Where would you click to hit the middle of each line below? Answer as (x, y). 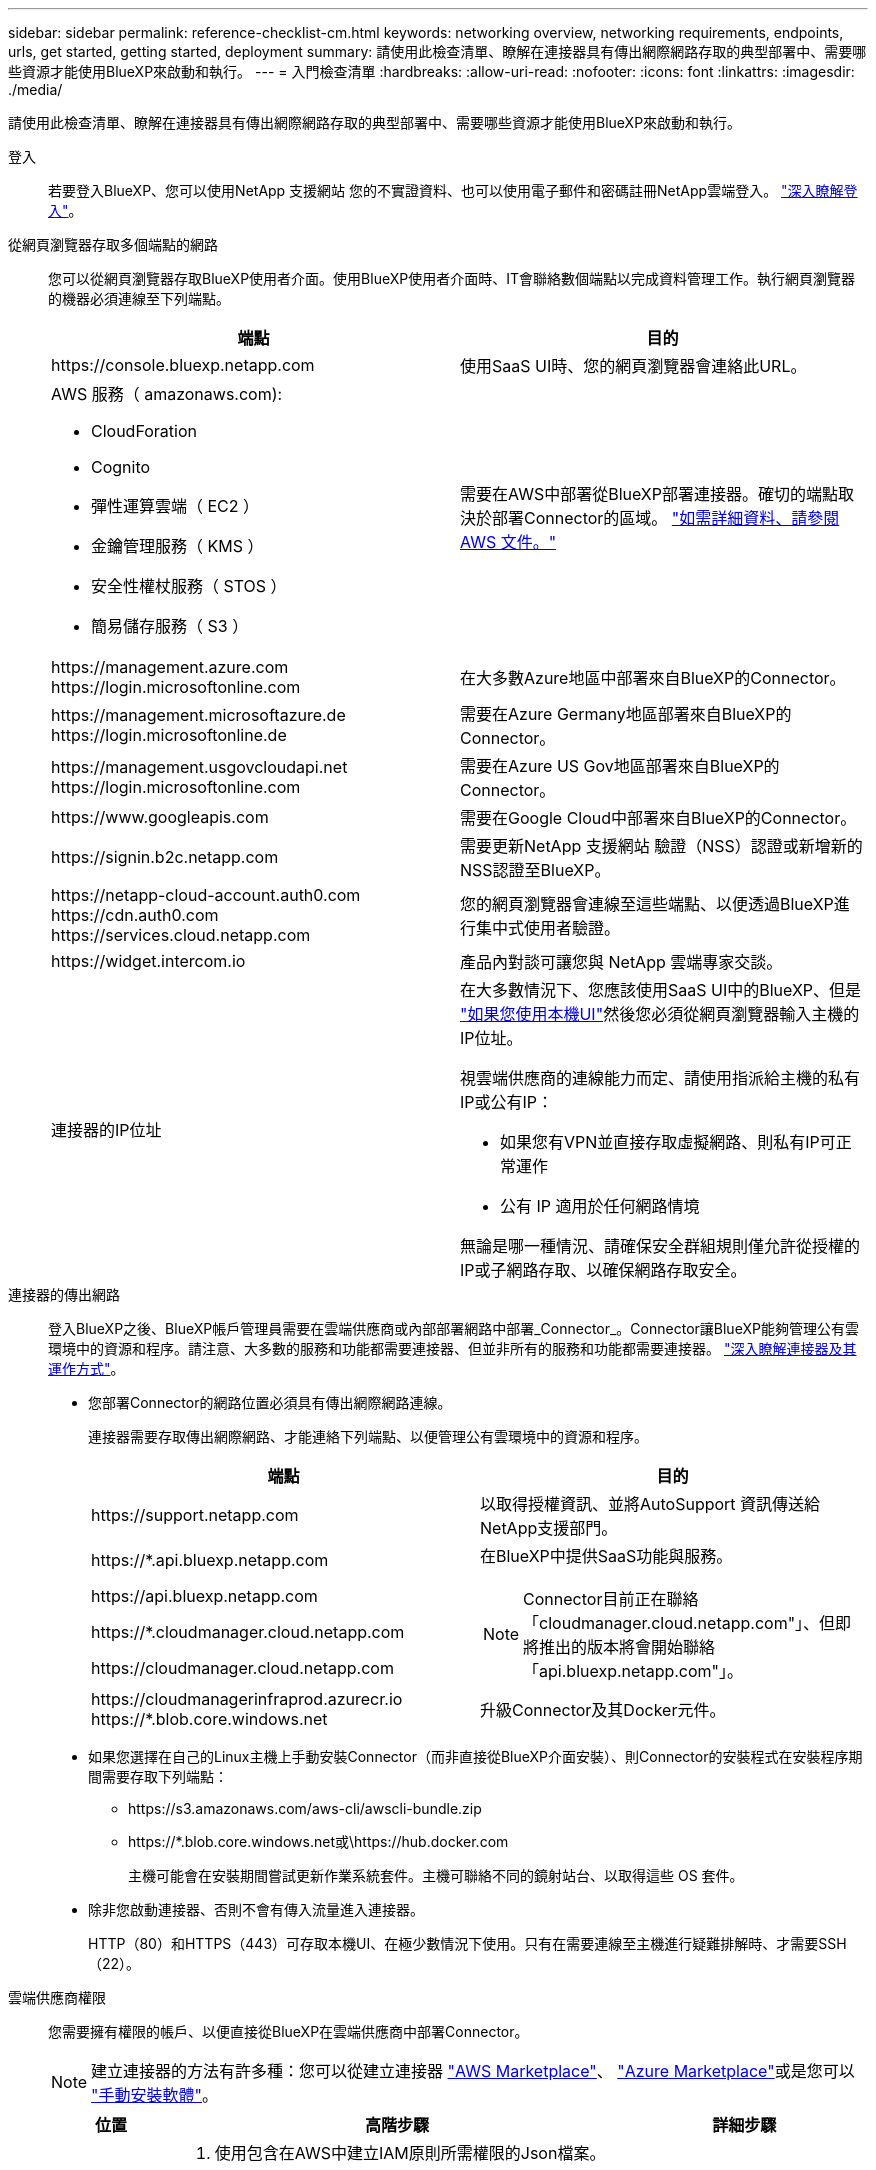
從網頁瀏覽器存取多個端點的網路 (113, 244)
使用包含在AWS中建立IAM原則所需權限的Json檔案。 (410, 2153)
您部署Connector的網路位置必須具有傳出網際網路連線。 (270, 1402)
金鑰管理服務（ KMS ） (177, 546)
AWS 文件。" (508, 542)
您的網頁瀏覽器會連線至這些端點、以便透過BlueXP (647, 904)
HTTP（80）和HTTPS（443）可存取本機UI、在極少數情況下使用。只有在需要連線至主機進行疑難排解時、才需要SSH (467, 1943)
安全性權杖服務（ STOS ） (189, 586)
